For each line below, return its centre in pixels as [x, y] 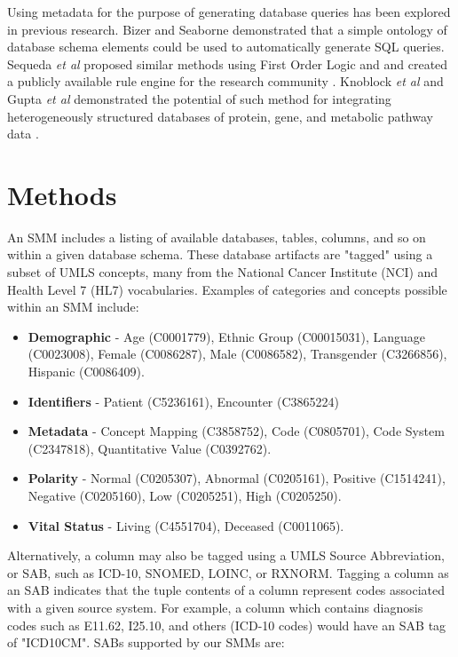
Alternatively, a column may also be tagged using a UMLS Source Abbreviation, [226, 555]
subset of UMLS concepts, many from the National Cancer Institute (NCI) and [223, 272]
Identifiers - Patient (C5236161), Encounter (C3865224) [184, 401]
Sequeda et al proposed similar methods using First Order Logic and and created [228, 63]
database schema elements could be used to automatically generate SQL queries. [226, 47]
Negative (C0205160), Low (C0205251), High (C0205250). [185, 495]
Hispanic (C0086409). [86, 372]
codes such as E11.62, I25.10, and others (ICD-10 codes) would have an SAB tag [227, 625]
